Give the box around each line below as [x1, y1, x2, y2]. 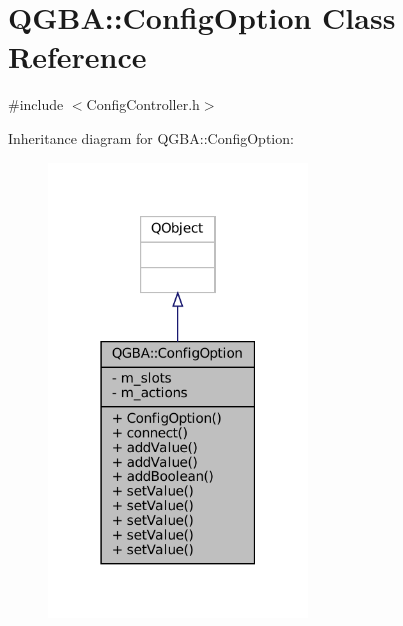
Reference [8, 36, 147, 77]
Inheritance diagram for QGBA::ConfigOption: [8, 127, 294, 148]
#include [8, 94, 64, 115]
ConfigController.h [86, 94, 200, 115]
